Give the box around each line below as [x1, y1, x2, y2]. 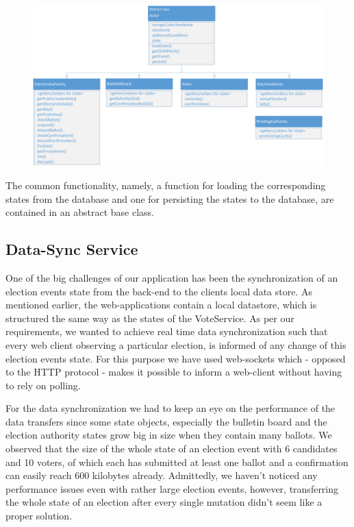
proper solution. [5, 508, 73, 523]
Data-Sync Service [5, 238, 138, 260]
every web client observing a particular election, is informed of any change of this [5, 337, 346, 352]
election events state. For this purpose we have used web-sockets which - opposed [5, 351, 346, 365]
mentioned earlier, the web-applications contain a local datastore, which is [5, 297, 317, 312]
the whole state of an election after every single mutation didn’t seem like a [5, 495, 323, 509]
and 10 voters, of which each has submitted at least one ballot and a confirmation [5, 454, 349, 469]
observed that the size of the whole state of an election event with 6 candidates [5, 441, 338, 456]
